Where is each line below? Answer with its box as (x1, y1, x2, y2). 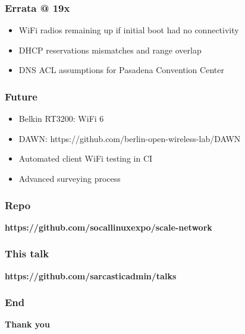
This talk (5, 246, 49, 261)
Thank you (5, 318, 50, 330)
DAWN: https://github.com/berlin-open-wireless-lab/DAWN (18, 132, 241, 144)
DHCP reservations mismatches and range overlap (18, 43, 202, 56)
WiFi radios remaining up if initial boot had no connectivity (18, 24, 239, 36)
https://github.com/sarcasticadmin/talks (5, 269, 177, 282)
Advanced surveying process (18, 172, 121, 184)
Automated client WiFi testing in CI (18, 152, 153, 165)
